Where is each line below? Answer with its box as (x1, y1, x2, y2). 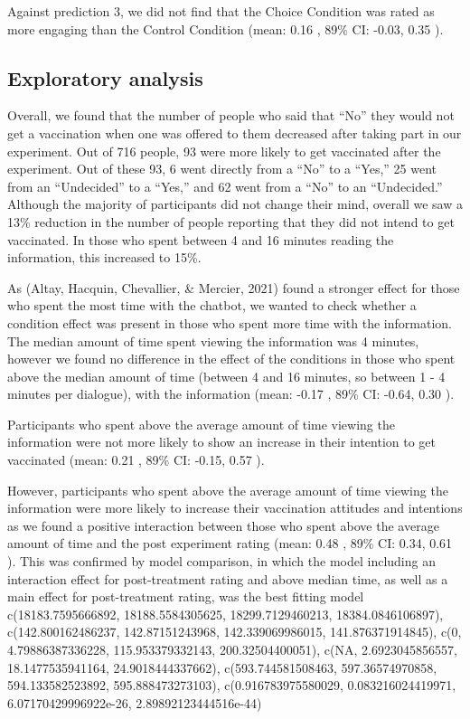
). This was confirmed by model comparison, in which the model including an (7, 552, 436, 571)
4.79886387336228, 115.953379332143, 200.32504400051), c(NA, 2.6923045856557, (7, 640, 457, 659)
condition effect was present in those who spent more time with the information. (7, 313, 452, 332)
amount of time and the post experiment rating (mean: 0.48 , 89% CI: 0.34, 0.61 (7, 534, 453, 553)
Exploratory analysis (7, 63, 203, 91)
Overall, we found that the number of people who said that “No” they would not (7, 106, 455, 125)
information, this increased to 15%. (7, 248, 202, 267)
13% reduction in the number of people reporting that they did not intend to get (7, 212, 455, 231)
